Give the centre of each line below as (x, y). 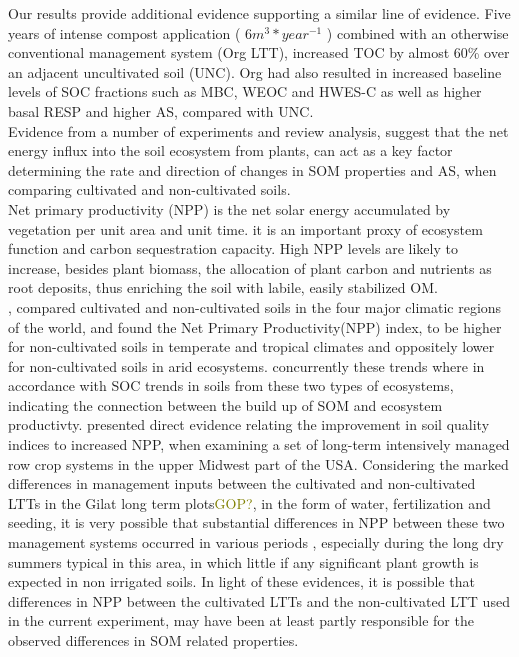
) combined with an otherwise (417, 32)
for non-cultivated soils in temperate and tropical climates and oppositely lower (251, 346)
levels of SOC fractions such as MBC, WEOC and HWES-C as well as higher (245, 91)
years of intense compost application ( (124, 32)
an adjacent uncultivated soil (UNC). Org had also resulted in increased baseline (255, 71)
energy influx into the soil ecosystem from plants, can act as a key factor (230, 150)
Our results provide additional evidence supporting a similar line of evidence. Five (259, 13)
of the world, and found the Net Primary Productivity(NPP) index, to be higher (255, 326)
